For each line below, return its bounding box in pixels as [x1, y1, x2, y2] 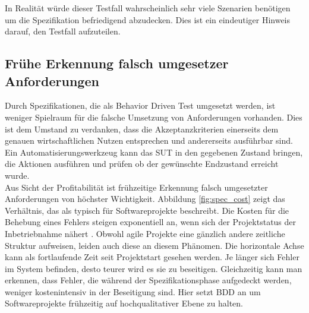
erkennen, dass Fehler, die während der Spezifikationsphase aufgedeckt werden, [5, 274, 292, 286]
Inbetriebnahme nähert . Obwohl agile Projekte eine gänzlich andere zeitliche [5, 227, 285, 239]
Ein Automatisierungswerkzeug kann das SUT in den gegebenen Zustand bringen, [5, 146, 303, 158]
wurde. [5, 169, 30, 181]
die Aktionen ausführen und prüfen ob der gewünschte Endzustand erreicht [5, 157, 279, 170]
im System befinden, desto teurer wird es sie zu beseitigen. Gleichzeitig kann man [5, 262, 302, 274]
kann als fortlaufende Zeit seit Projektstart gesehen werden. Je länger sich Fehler [5, 251, 299, 263]
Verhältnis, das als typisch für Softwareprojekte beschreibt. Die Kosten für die [5, 204, 289, 216]
